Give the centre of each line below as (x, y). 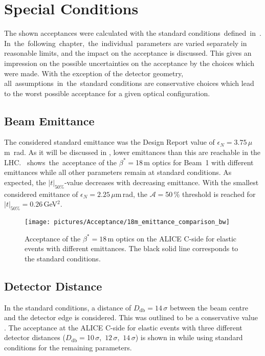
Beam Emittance (49, 120)
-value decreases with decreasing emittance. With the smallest (161, 182)
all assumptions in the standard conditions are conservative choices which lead (129, 83)
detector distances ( (35, 337)
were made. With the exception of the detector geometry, (94, 73)
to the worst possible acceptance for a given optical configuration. (107, 93)
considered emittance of (41, 194)
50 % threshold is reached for (211, 194)
